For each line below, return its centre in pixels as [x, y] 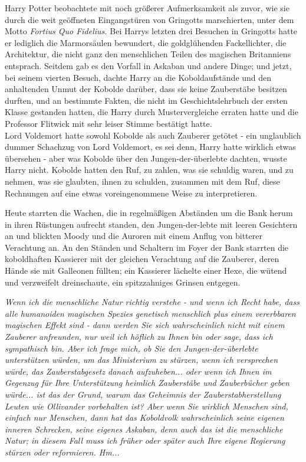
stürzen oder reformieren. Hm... [62, 452]
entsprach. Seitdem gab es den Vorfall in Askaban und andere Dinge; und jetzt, [148, 65]
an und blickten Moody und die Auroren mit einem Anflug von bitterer [134, 236]
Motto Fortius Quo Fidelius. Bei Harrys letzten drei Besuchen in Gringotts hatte [151, 31]
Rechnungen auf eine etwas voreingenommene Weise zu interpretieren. [131, 193]
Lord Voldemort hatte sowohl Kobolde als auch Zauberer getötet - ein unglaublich [153, 135]
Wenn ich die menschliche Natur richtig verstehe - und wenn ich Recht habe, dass [152, 302]
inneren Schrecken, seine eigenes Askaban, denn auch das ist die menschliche [144, 429]
